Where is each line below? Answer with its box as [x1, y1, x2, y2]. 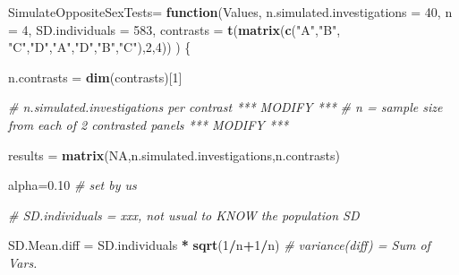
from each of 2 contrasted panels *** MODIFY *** [8, 115, 289, 133]
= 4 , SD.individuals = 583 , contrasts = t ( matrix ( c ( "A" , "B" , [8, 20, 341, 39]
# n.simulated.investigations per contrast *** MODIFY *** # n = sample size [8, 98, 443, 116]
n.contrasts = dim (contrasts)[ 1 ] [8, 67, 183, 86]
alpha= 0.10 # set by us [8, 176, 137, 194]
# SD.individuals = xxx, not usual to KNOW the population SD [8, 205, 360, 224]
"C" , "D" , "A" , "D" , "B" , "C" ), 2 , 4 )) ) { [8, 38, 191, 56]
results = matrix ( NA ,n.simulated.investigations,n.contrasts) [8, 145, 340, 164]
